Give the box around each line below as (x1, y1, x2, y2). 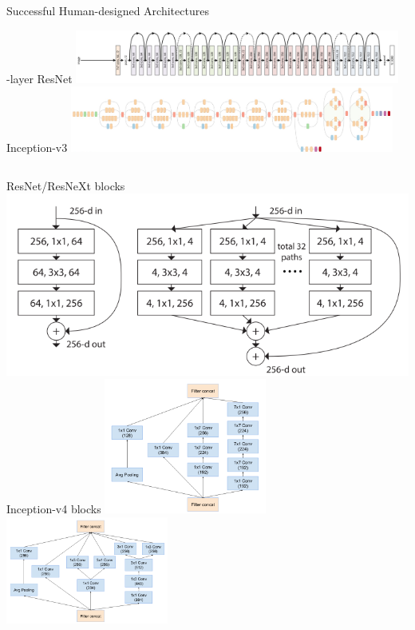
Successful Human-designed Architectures (6, 2, 209, 18)
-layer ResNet (6, 70, 73, 86)
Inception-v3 (6, 138, 68, 155)
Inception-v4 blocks (6, 500, 101, 516)
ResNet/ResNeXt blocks (6, 177, 125, 193)
